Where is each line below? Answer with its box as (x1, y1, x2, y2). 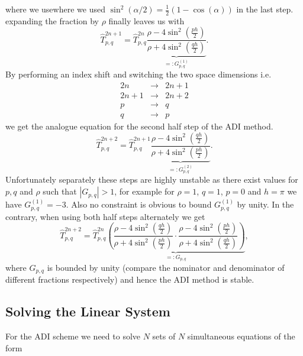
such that (43, 185, 77, 198)
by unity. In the (237, 198, 294, 211)
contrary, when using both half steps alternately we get (5, 210, 205, 222)
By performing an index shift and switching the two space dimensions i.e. (5, 68, 272, 80)
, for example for (114, 185, 175, 198)
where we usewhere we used (5, 3, 105, 15)
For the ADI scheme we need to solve (5, 330, 141, 342)
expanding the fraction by (5, 14, 99, 27)
